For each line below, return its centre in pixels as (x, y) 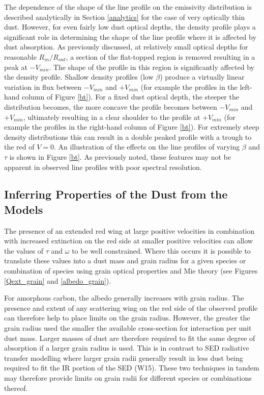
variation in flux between (43, 87)
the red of (19, 147)
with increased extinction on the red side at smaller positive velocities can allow (128, 241)
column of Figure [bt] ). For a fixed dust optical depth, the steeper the (130, 97)
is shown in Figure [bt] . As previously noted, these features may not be (120, 156)
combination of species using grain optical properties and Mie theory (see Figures (131, 271)
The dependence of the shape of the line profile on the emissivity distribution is (128, 7)
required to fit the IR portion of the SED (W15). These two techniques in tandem (132, 368)
